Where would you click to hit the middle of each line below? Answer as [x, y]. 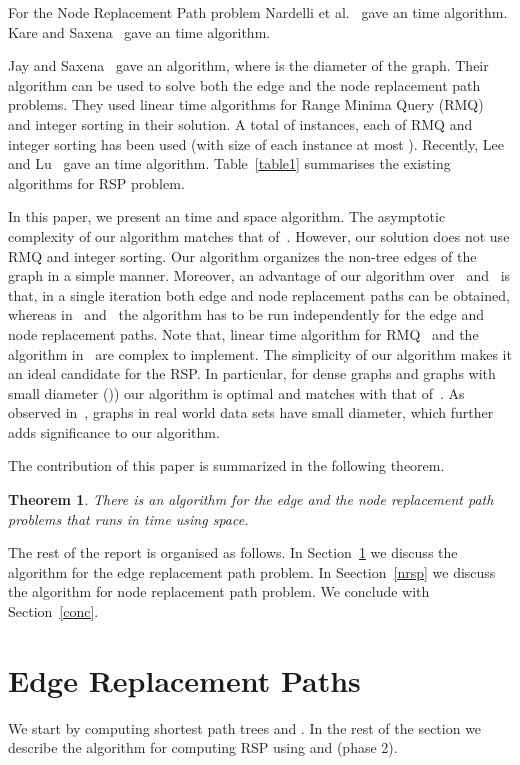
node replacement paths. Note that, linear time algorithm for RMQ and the [243, 333]
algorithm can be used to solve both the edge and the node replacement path [244, 84]
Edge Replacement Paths [184, 679]
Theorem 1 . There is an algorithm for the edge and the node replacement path [251, 499]
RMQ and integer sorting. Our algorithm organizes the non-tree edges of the [242, 255]
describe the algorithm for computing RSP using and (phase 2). [203, 747]
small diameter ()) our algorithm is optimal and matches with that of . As [236, 392]
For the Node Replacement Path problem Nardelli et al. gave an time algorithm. [258, 12]
